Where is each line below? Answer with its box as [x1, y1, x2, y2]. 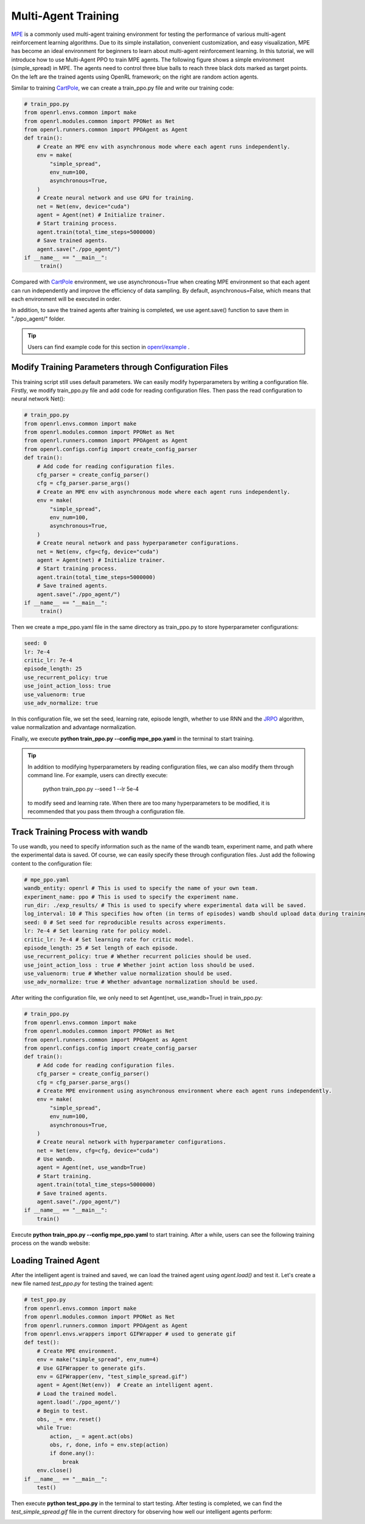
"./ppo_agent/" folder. [11, 315, 66, 322]
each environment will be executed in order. [11, 296, 121, 303]
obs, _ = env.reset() [36, 1415, 102, 1423]
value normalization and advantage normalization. [11, 724, 137, 731]
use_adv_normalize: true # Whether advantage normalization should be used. [24, 978, 259, 986]
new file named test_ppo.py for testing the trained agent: [11, 1280, 154, 1287]
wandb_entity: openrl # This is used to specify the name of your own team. [24, 885, 259, 892]
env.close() [36, 1467, 73, 1474]
